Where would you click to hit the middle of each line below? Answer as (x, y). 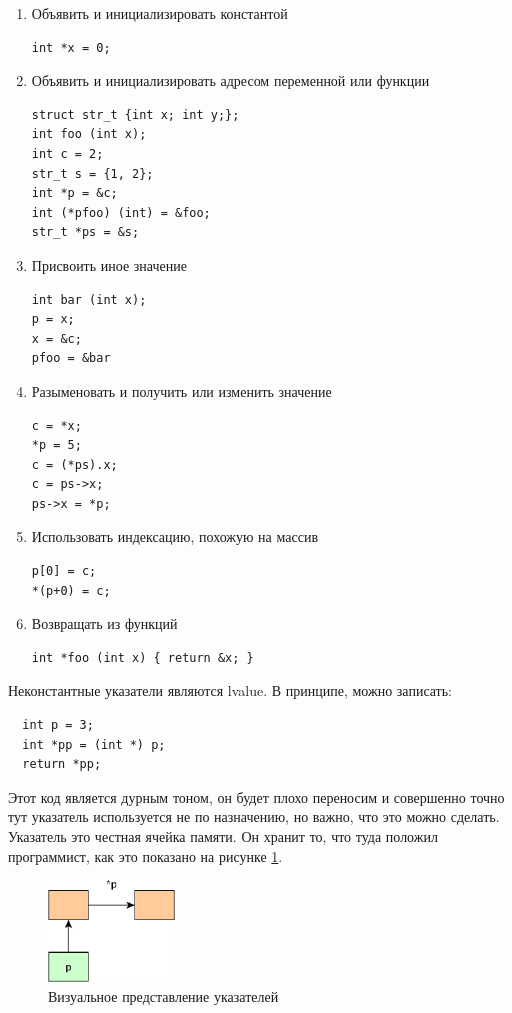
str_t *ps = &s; (85, 232)
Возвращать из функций (104, 623)
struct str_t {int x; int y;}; (135, 114)
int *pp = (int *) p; (94, 744)
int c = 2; (67, 153)
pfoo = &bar (71, 358)
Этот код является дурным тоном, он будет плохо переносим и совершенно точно (256, 796)
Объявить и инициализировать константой (159, 13)
